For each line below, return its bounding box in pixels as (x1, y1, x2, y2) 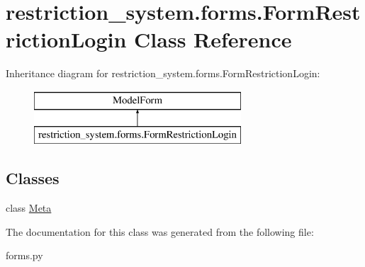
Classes (6, 167, 60, 189)
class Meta (6, 200, 52, 215)
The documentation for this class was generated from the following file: (6, 224, 314, 239)
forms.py (6, 248, 43, 263)
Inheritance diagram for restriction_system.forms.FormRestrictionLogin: (6, 66, 320, 81)
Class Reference (134, 25, 292, 54)
